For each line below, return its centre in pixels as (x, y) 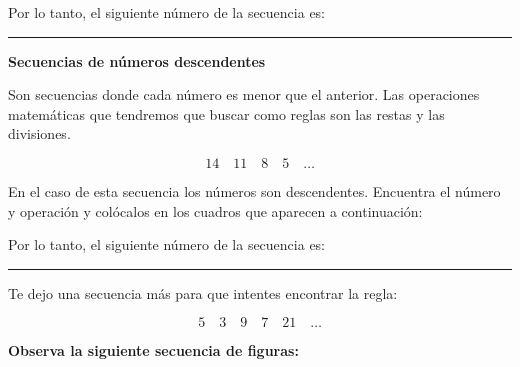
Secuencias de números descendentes (137, 60)
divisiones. (39, 133)
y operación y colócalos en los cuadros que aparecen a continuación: (215, 210)
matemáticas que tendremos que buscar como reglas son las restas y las (226, 113)
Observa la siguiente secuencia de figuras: (153, 350)
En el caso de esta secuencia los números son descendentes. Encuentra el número (254, 190)
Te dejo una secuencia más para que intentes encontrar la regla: (203, 292)
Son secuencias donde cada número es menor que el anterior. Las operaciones (244, 94)
